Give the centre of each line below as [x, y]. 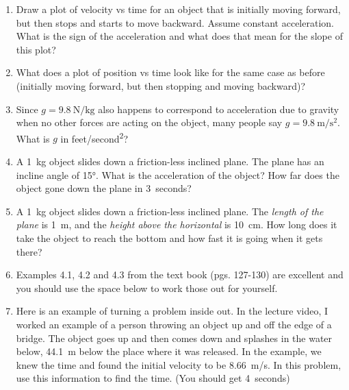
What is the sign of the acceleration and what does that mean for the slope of [179, 36]
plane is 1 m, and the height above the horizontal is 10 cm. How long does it [177, 224]
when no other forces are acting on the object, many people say [149, 122]
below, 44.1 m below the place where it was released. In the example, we [169, 351]
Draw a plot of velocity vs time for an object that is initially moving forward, [178, 9]
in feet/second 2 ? [94, 137]
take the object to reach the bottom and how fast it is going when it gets [169, 237]
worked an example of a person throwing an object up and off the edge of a [174, 324]
